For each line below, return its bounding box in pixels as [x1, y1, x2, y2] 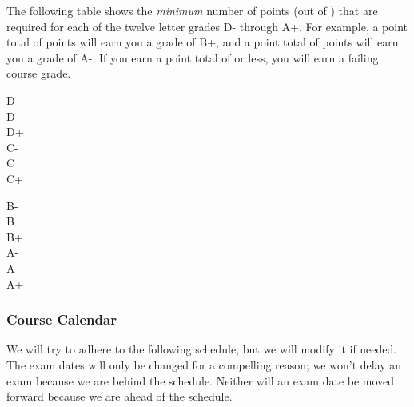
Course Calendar [6, 309, 117, 329]
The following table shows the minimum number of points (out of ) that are [6, 2, 378, 18]
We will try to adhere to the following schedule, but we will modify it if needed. [6, 341, 397, 357]
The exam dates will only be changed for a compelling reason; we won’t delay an [6, 356, 402, 373]
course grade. [6, 65, 71, 82]
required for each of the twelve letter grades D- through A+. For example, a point [6, 18, 408, 34]
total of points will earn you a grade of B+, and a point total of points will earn [6, 34, 399, 50]
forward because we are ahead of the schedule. [6, 388, 233, 405]
